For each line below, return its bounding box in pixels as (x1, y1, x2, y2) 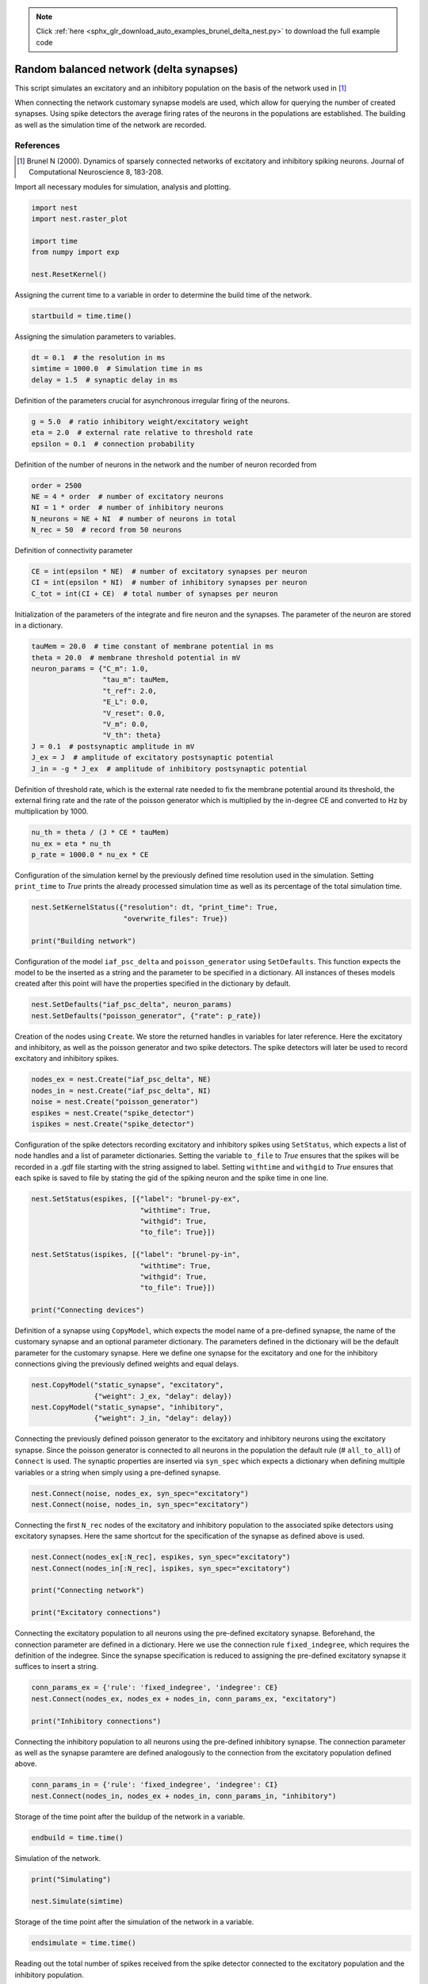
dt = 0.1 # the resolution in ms (31, 353, 166, 363)
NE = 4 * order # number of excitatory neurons (31, 492, 224, 501)
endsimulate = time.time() (31, 1939, 136, 1947)
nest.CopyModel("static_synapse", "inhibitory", (31, 1403, 224, 1412)
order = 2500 (31, 481, 82, 490)
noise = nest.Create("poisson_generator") (31, 1098, 199, 1106)
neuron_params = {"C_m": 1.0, (31, 664, 149, 673)
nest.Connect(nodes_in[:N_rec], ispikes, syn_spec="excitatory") (31, 1563, 291, 1573)
